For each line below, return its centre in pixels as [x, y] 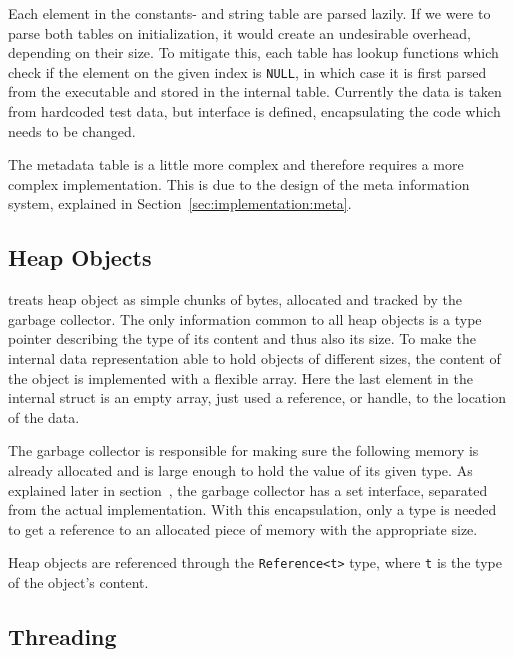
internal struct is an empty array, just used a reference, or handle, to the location [257, 397]
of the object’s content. [78, 581]
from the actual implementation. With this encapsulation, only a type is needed [252, 509]
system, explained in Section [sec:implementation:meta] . [180, 203]
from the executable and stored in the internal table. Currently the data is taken [255, 91]
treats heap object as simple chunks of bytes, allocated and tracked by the [235, 299]
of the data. [44, 416]
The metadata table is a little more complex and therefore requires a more [236, 164]
